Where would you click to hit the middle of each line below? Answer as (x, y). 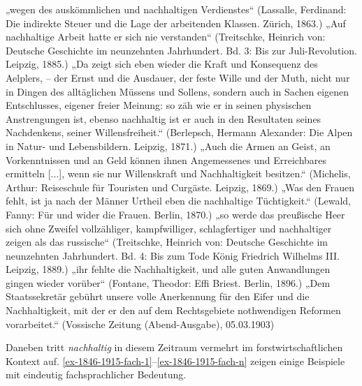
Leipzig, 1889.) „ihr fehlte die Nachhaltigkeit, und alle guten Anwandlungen (168, 269)
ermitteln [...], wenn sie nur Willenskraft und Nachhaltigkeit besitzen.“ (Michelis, (178, 173)
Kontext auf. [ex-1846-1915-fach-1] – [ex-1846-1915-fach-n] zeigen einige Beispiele (175, 361)
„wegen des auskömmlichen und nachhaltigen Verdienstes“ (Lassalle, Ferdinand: (176, 9)
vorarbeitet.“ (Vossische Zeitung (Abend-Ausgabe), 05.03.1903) (140, 324)
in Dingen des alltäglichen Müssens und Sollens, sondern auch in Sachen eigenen (178, 91)
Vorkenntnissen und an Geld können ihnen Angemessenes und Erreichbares (166, 159)
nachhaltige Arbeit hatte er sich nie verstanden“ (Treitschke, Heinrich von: (166, 37)
